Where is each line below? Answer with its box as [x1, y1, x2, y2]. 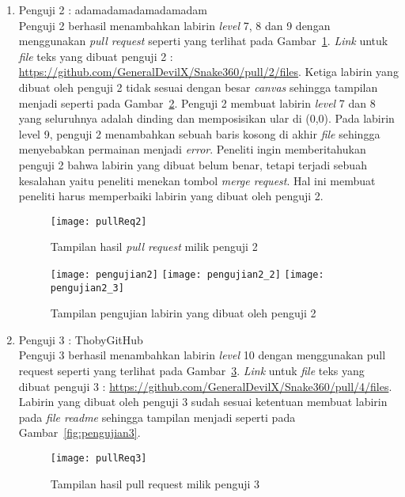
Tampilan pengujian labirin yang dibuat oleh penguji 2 [50, 305, 316, 321]
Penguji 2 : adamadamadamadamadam [18, 2, 208, 17]
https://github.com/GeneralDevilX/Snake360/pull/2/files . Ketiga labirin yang [18, 63, 399, 80]
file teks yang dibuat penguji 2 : [18, 47, 173, 64]
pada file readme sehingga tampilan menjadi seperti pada [18, 408, 296, 425]
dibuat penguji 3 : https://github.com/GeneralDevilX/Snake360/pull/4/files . [18, 377, 392, 394]
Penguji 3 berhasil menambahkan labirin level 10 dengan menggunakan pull [18, 347, 386, 363]
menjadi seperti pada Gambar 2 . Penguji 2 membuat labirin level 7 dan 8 [18, 94, 376, 111]
